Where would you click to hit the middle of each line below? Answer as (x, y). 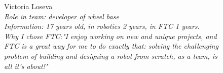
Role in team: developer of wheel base (62, 16)
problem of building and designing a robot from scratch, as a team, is (111, 56)
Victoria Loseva (28, 6)
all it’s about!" (26, 66)
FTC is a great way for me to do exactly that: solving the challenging (111, 46)
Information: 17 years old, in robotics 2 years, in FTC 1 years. (102, 26)
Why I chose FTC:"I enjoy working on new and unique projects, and (110, 36)
